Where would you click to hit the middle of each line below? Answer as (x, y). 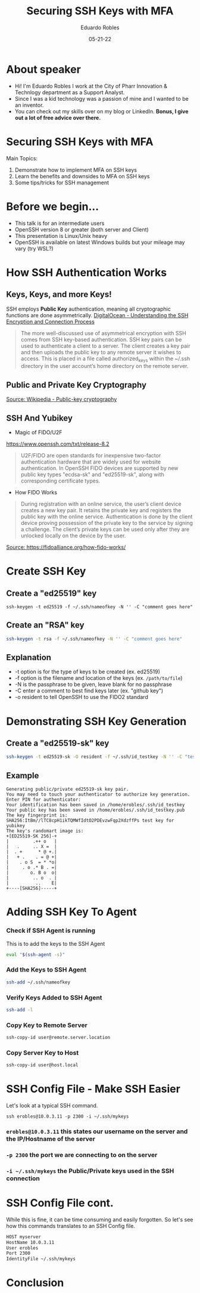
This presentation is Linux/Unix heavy (61, 236)
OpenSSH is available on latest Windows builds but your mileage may (100, 242)
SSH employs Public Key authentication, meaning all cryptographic (88, 309)
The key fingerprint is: (37, 815)
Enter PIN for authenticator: (44, 800)
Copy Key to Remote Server (47, 1025)
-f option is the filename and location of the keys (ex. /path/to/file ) (99, 678)
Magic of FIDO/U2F (38, 432)
